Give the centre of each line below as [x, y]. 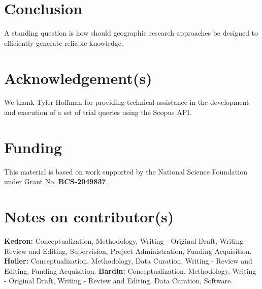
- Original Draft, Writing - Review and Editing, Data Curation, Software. [119, 281]
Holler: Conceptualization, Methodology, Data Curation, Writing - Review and [128, 261]
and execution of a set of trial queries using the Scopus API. [98, 112]
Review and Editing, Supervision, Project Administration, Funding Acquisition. [128, 251]
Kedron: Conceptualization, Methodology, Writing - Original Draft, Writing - [126, 241]
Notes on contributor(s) [89, 216]
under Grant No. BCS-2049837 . [56, 181]
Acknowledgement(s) [78, 78]
